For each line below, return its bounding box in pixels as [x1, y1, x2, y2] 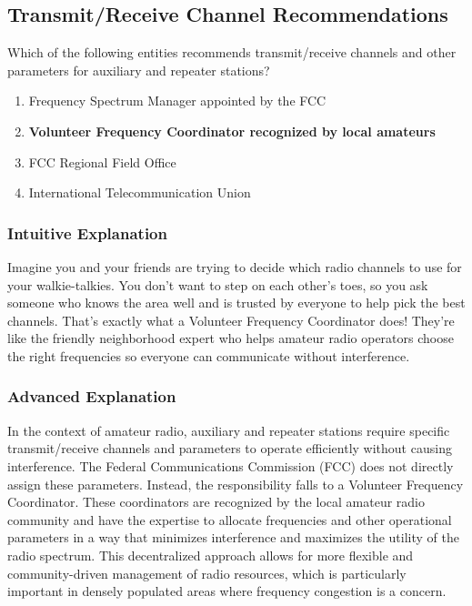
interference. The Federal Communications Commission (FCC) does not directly [7, 456, 454, 475]
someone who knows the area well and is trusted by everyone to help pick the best [7, 293, 466, 312]
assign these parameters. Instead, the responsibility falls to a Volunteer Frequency [7, 474, 464, 493]
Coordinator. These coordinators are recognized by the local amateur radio [7, 492, 425, 511]
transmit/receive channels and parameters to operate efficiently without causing [7, 439, 452, 458]
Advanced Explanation [7, 385, 176, 408]
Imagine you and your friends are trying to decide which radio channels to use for [7, 257, 462, 276]
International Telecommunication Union [28, 183, 251, 202]
